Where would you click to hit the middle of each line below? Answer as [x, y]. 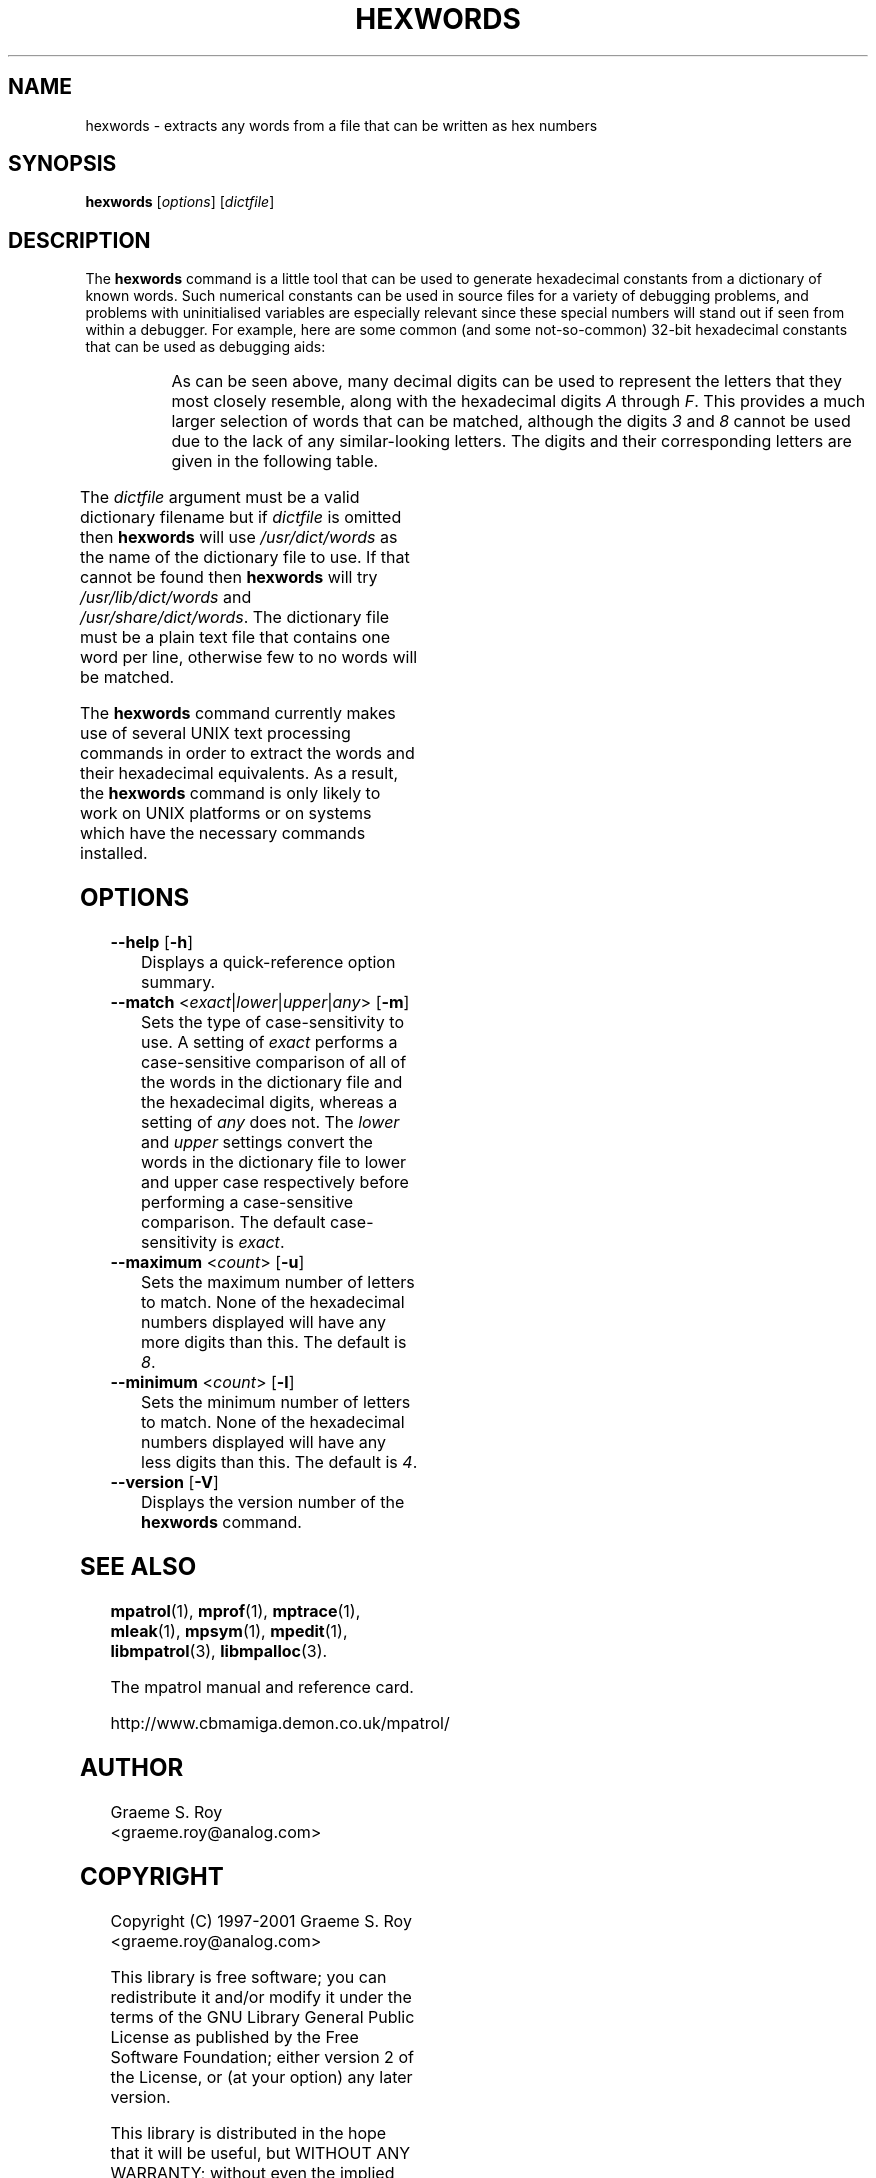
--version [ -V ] [164, 1482]
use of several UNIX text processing [215, 733]
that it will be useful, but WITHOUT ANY [260, 2152]
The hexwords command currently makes [238, 713]
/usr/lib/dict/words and [166, 597]
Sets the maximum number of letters [278, 1282]
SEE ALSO [138, 1566]
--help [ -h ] [152, 942]
